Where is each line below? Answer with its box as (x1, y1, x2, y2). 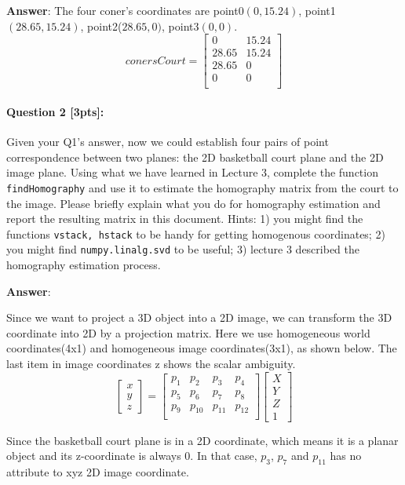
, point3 (162, 17, 199, 34)
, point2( (80, 17, 122, 34)
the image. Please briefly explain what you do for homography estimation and (6, 195, 381, 211)
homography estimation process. (6, 257, 161, 273)
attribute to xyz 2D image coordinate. (6, 464, 189, 480)
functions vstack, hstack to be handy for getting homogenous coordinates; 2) (6, 225, 385, 242)
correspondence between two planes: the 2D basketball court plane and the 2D (6, 148, 384, 165)
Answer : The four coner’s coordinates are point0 (6, 2, 244, 18)
